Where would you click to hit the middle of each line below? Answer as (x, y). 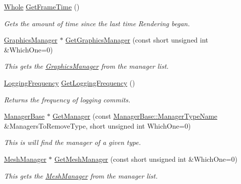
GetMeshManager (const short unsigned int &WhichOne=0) (146, 159)
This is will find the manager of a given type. (72, 142)
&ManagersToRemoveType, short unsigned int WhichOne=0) (97, 125)
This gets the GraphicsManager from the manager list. (86, 66)
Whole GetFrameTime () (42, 6)
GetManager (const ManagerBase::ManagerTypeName (135, 116)
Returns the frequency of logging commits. (67, 99)
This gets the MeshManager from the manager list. (81, 175)
